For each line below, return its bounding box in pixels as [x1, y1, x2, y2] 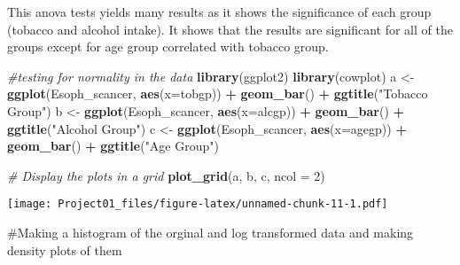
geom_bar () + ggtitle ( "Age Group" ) [7, 136, 219, 155]
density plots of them [7, 240, 122, 259]
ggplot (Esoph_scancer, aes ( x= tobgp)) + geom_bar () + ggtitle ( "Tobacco [7, 84, 428, 103]
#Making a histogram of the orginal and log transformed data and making [7, 223, 414, 241]
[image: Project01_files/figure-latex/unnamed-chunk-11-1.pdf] [7, 198, 388, 211]
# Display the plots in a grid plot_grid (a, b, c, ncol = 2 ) [7, 166, 325, 184]
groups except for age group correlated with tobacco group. [7, 37, 329, 56]
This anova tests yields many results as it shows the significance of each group [7, 3, 432, 20]
